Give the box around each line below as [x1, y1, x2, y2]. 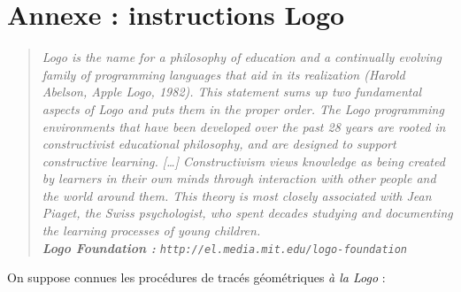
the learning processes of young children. [42, 221, 261, 240]
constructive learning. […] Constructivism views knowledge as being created [42, 151, 445, 170]
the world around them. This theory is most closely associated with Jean [42, 186, 432, 204]
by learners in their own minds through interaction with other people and [42, 169, 436, 188]
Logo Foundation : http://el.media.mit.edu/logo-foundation [42, 238, 408, 257]
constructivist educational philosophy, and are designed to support [42, 134, 396, 153]
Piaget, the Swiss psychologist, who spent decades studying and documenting [42, 204, 453, 222]
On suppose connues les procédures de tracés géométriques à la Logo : [7, 268, 386, 287]
